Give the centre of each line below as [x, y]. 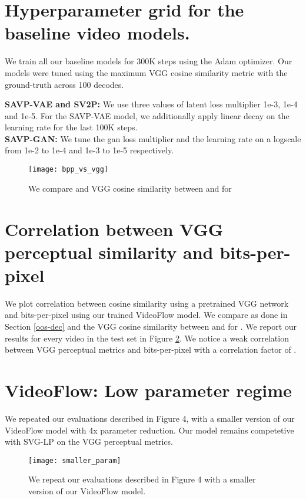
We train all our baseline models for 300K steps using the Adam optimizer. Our [149, 61]
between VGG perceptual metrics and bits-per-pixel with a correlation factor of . [151, 349]
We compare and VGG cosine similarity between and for [130, 188]
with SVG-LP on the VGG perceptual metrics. [89, 441]
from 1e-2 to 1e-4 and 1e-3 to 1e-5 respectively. [89, 150]
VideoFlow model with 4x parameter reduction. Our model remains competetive [149, 430]
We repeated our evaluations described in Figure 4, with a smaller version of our [150, 418]
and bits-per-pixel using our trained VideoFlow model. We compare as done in [146, 315]
